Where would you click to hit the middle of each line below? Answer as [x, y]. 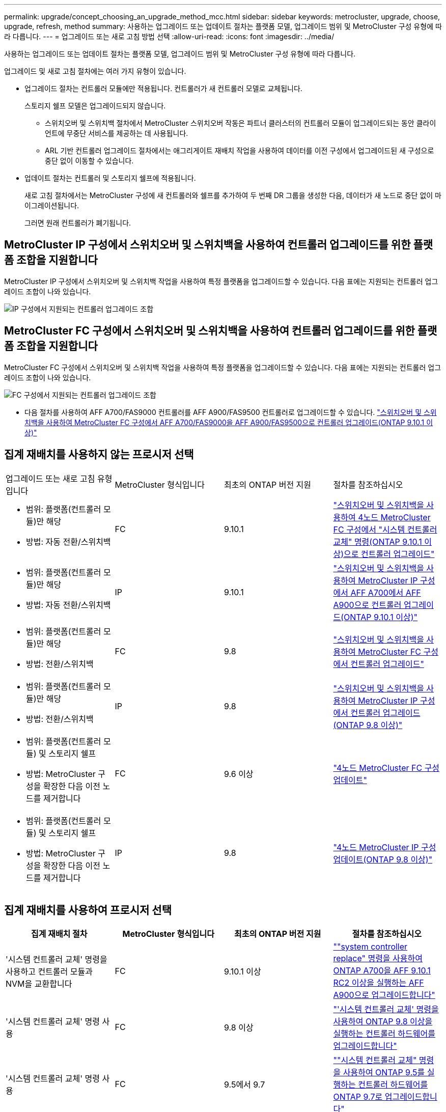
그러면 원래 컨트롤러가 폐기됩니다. [78, 223]
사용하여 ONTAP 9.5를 [384, 1073]
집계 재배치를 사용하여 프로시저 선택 [88, 910]
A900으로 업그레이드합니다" [384, 995]
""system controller [370, 947]
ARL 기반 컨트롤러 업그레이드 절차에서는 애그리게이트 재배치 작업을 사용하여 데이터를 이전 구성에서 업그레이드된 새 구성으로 [240, 150]
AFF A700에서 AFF [386, 592]
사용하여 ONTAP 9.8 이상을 [383, 1022]
